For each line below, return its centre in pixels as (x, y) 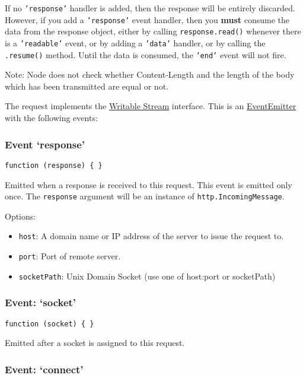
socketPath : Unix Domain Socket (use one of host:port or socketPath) (147, 276)
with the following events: (51, 118)
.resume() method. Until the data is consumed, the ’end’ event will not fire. (146, 54)
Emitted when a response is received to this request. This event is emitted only (149, 184)
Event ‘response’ (45, 144)
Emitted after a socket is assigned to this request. (95, 343)
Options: (20, 216)
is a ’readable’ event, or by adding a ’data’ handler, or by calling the (135, 42)
